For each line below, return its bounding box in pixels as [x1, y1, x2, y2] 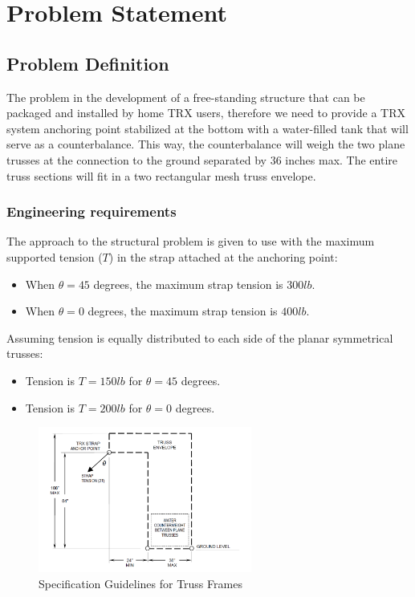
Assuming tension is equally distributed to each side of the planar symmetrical [6, 329, 393, 346]
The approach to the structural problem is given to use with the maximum [6, 233, 375, 250]
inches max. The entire [285, 151, 398, 168]
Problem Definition [6, 51, 169, 75]
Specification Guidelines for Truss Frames [39, 575, 242, 592]
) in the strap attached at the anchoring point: [108, 248, 338, 265]
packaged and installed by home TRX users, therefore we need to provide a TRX [6, 104, 405, 121]
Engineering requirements [6, 201, 177, 221]
